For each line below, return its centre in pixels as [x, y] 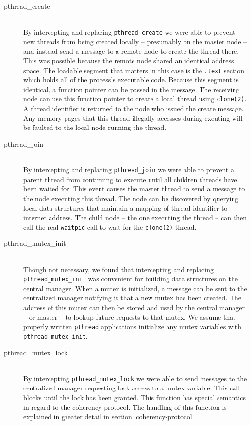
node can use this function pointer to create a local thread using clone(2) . [135, 99]
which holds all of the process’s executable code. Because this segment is [131, 80]
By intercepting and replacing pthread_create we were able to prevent [129, 32]
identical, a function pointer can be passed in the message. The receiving [132, 89]
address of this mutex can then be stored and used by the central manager [134, 307]
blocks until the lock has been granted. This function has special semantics [134, 397]
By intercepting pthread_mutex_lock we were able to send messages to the [135, 378]
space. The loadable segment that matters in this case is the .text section [134, 70]
